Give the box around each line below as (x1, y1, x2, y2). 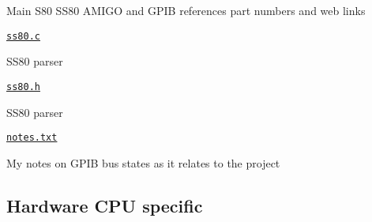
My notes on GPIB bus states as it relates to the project (6, 154, 280, 171)
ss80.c (6, 30, 40, 42)
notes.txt (6, 132, 58, 144)
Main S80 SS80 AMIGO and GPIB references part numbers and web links (6, 2, 366, 18)
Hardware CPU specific (6, 193, 203, 217)
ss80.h (6, 81, 40, 92)
